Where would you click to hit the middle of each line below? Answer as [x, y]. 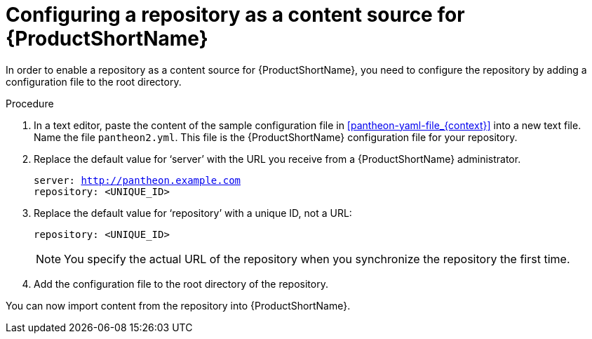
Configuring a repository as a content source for [235, 15]
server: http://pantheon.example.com [137, 180]
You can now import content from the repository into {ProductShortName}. [178, 305]
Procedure [30, 103]
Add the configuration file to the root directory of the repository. [181, 284]
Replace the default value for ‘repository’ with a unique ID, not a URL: [193, 213]
